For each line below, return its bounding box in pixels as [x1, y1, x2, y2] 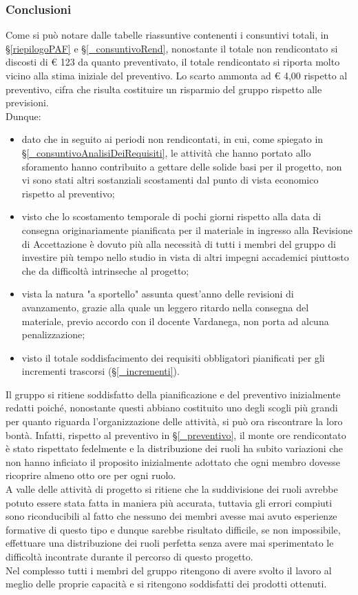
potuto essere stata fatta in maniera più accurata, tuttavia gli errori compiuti [6, 495, 333, 509]
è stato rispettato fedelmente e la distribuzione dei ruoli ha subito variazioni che [6, 441, 344, 456]
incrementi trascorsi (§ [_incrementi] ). [21, 364, 180, 378]
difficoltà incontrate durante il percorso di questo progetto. [6, 549, 253, 563]
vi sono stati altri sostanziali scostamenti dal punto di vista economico [21, 173, 319, 187]
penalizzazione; [21, 327, 85, 342]
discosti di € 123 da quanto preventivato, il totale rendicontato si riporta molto [6, 55, 340, 69]
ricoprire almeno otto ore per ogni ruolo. [6, 468, 176, 482]
